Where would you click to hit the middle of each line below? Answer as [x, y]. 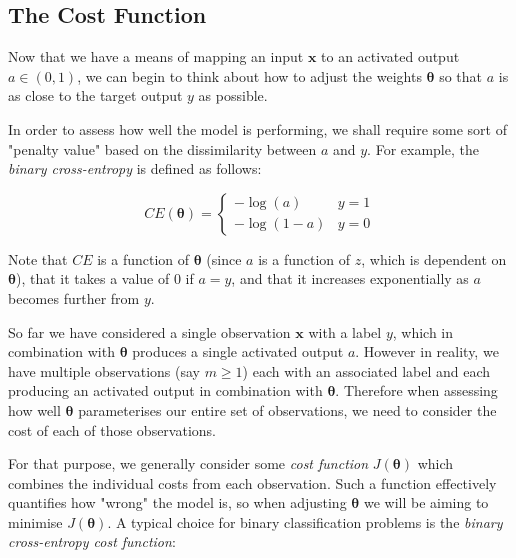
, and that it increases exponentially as [350, 278]
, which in [423, 331]
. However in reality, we [427, 351]
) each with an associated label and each [366, 370]
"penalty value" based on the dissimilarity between [162, 148]
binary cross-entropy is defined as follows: [135, 168]
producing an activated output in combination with [165, 390]
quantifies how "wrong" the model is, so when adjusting [177, 502]
